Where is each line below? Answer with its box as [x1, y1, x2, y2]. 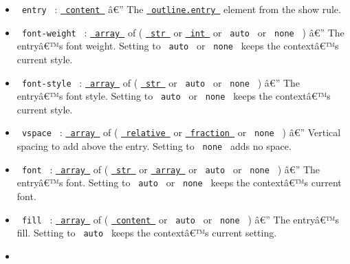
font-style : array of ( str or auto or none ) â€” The [21, 75, 300, 89]
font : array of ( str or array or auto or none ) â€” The [21, 162, 320, 176]
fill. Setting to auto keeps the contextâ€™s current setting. [17, 225, 277, 240]
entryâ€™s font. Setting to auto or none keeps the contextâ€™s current [17, 175, 342, 190]
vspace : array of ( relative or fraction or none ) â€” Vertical [21, 125, 341, 140]
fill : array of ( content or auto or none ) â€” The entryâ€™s [21, 212, 339, 226]
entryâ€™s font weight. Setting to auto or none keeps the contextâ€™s [17, 38, 339, 53]
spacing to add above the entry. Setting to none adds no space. [17, 139, 292, 153]
